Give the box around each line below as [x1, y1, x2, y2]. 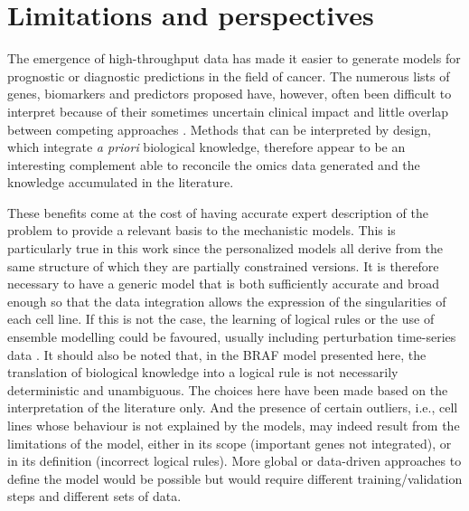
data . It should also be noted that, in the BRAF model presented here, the [7, 345, 427, 364]
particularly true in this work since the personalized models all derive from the [7, 239, 444, 258]
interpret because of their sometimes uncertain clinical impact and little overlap [7, 101, 449, 120]
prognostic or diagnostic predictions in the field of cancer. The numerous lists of [7, 66, 450, 85]
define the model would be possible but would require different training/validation [7, 468, 463, 487]
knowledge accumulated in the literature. [7, 173, 234, 192]
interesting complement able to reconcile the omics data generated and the [7, 155, 420, 174]
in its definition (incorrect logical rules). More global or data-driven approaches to [7, 451, 462, 470]
